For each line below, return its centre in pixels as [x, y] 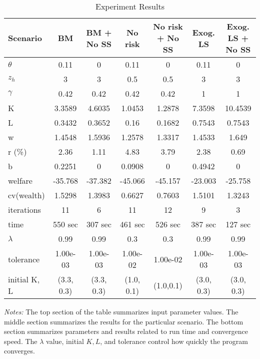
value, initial [65, 341]
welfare [20, 181]
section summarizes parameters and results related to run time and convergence [126, 331]
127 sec [238, 224]
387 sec [204, 224]
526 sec [168, 224]
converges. [19, 351]
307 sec [99, 224]
